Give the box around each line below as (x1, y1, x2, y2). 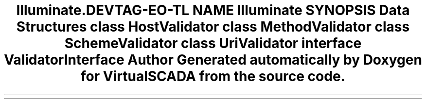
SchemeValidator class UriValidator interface (64, 35, 362, 51)
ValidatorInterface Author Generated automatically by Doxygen (4, 51, 422, 68)
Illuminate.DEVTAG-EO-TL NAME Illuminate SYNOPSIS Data (16, 2, 410, 18)
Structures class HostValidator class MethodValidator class (16, 18, 410, 35)
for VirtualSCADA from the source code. (81, 68, 345, 85)
